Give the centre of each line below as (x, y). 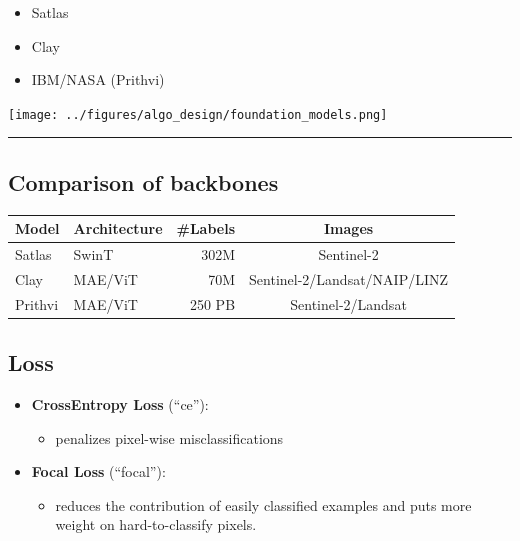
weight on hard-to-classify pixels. (156, 524)
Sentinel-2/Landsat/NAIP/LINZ (349, 278)
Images (348, 228)
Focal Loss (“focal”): (98, 471)
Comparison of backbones (143, 181)
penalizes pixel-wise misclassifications (169, 437)
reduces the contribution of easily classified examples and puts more (263, 504)
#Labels (206, 228)
